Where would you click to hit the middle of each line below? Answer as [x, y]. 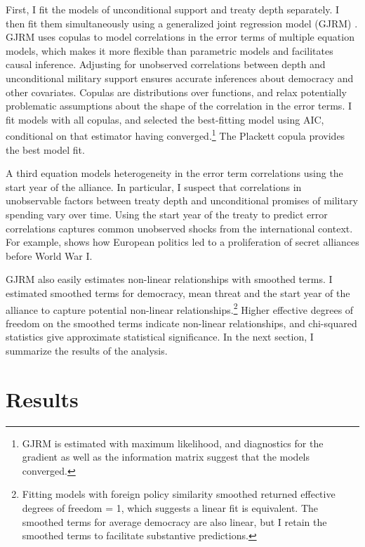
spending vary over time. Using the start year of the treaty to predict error [167, 214]
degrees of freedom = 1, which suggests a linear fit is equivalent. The [170, 508]
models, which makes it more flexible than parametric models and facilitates [170, 50]
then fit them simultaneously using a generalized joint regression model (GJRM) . [182, 23]
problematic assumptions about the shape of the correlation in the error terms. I [179, 106]
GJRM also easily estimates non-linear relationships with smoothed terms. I [169, 279]
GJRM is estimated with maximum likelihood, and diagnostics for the [173, 443]
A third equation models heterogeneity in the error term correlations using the [174, 173]
